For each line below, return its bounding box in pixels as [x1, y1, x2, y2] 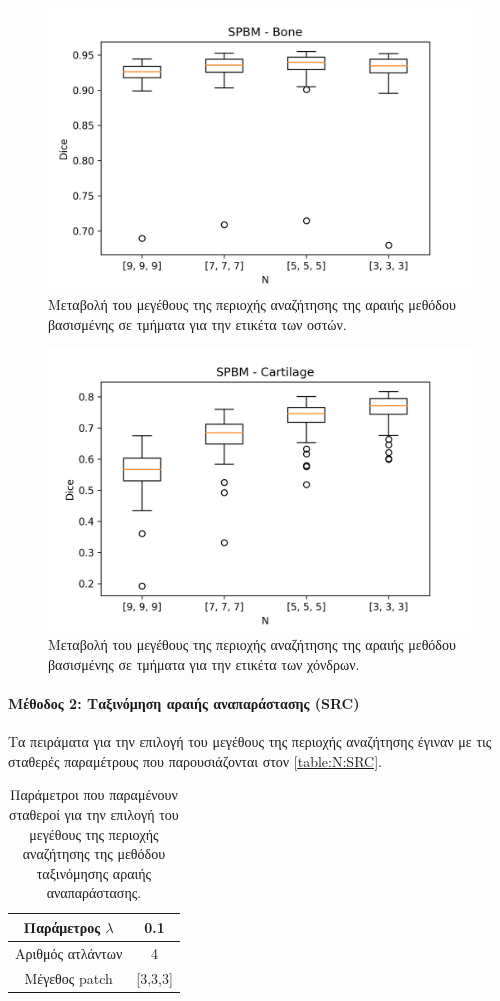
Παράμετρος [23, 916, 101, 937]
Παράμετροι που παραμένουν [9, 784, 178, 805]
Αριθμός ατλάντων [15, 942, 123, 963]
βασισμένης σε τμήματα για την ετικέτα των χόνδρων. [48, 653, 360, 674]
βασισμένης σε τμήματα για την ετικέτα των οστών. [48, 313, 347, 334]
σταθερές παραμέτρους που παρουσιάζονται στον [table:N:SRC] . [8, 750, 382, 771]
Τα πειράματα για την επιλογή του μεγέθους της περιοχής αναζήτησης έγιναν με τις [8, 731, 492, 752]
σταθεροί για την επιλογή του [9, 803, 179, 824]
